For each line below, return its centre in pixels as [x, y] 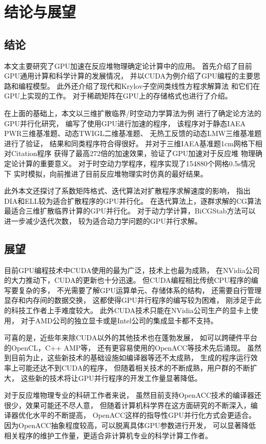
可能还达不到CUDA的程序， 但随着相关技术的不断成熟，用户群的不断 [134, 368]
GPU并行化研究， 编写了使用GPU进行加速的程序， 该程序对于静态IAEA [125, 123]
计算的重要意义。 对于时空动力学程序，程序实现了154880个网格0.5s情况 [137, 163]
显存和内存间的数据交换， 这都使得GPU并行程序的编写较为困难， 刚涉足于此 [133, 300]
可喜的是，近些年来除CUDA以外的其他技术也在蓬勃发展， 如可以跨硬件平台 [131, 337]
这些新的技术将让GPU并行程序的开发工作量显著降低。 [111, 378]
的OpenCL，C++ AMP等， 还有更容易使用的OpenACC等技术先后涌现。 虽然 [133, 347]
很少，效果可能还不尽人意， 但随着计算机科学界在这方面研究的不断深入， [127, 405]
